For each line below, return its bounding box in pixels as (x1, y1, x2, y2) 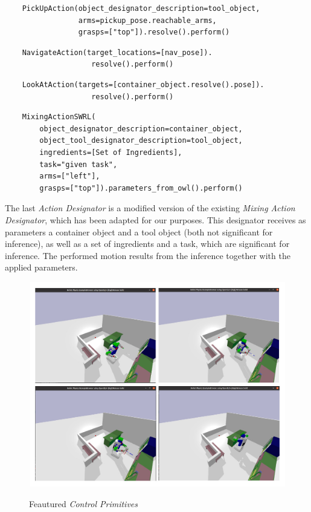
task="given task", (39, 160, 118, 169)
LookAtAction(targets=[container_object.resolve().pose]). (22, 80, 265, 89)
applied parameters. (5, 261, 78, 274)
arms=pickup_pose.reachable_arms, (78, 16, 217, 25)
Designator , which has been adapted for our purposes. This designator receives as (5, 213, 306, 226)
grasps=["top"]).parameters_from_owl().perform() (39, 183, 243, 192)
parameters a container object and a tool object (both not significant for (5, 225, 273, 238)
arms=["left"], (39, 172, 100, 181)
